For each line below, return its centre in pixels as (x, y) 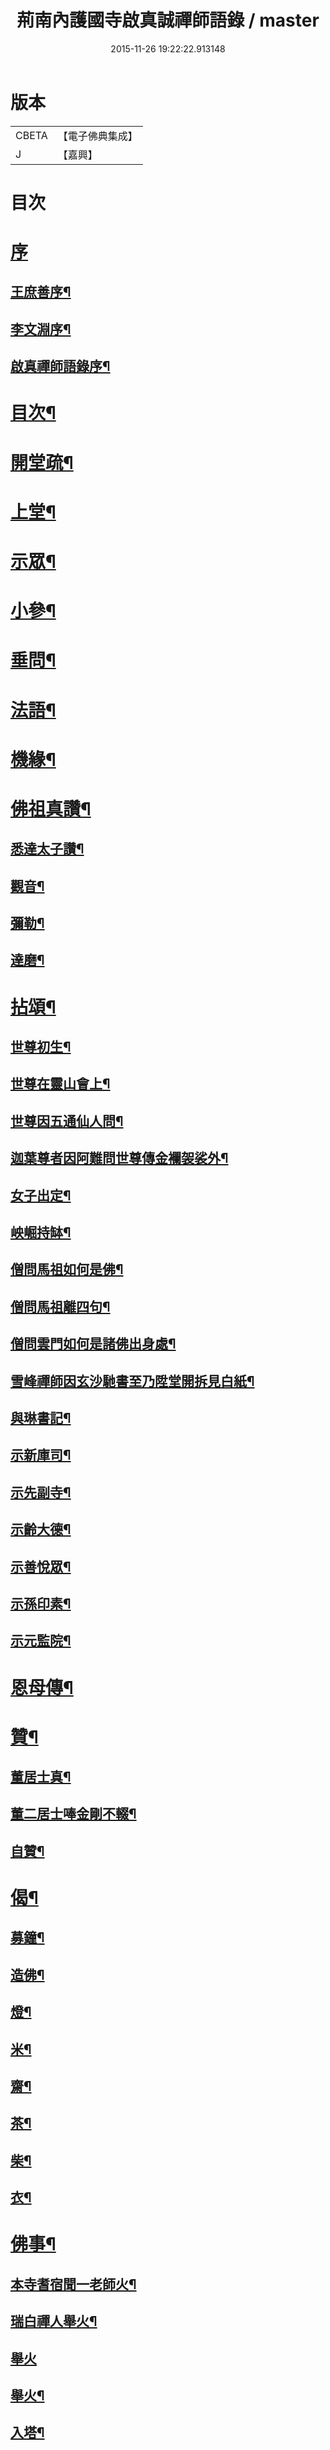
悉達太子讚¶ (47, 849)
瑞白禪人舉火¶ (54, 2321)
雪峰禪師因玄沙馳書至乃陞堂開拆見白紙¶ (132, 1381)
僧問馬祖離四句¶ (60, 1306)
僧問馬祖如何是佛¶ (67, 1269)
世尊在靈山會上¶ (60, 1084)
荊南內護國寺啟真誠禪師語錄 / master (168, 20)
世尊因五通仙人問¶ (67, 1121)
